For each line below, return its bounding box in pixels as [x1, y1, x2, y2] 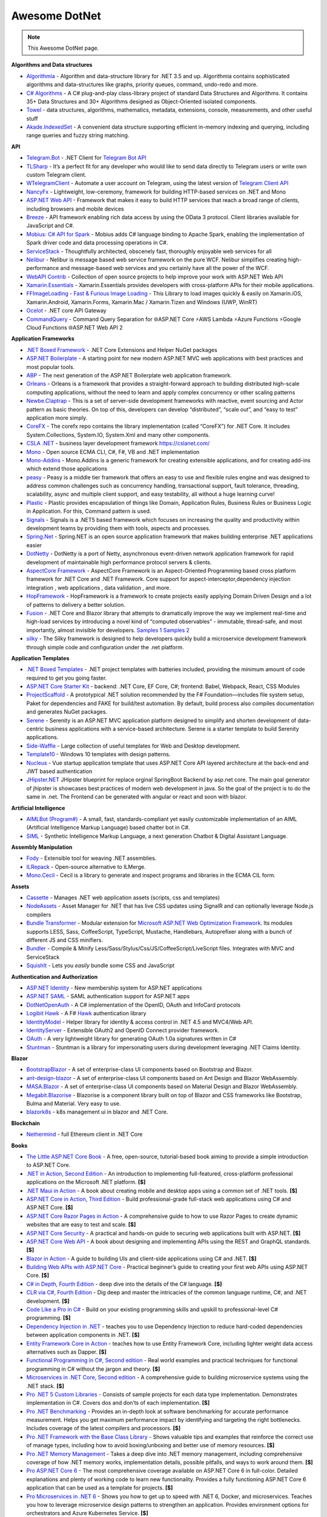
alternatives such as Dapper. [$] [26, 1348, 107, 1356]
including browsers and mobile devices [26, 205, 124, 212]
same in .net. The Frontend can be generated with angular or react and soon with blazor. [26, 793, 248, 800]
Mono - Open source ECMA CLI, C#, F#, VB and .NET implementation [26, 448, 200, 455]
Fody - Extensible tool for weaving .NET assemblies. [26, 854, 157, 862]
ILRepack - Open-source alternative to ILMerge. [26, 863, 146, 870]
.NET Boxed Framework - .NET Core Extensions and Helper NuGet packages [26, 346, 217, 353]
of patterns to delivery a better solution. [26, 601, 125, 608]
